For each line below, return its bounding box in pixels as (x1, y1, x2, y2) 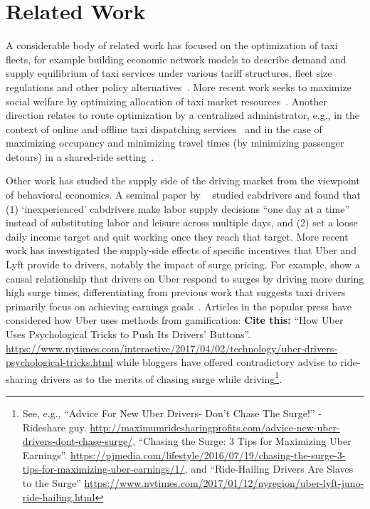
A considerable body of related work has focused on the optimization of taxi (6, 38, 338, 53)
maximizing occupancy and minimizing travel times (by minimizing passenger (6, 135, 344, 150)
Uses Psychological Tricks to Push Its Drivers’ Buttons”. (6, 327, 251, 341)
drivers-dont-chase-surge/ (22, 434, 133, 448)
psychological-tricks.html (6, 355, 113, 369)
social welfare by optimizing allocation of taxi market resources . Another (6, 93, 327, 108)
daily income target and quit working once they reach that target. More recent (6, 229, 349, 243)
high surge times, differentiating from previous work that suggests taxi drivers (6, 285, 346, 300)
